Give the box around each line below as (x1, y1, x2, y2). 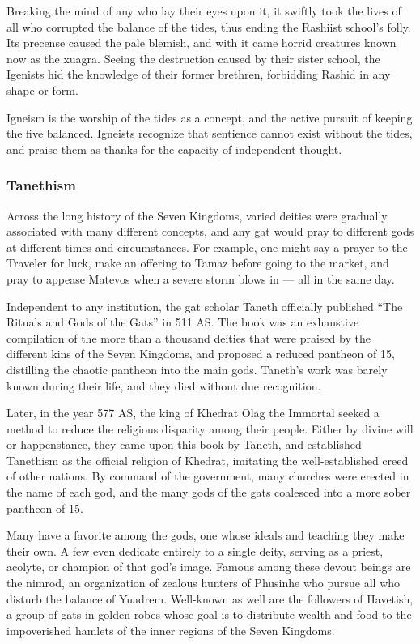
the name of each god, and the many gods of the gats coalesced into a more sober (6, 484, 411, 501)
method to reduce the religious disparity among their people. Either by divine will (6, 420, 414, 437)
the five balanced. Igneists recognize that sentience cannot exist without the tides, (6, 125, 413, 142)
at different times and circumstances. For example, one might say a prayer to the (6, 238, 408, 255)
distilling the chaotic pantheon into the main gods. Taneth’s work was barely (6, 360, 388, 377)
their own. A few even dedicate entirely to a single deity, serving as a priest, (6, 542, 384, 559)
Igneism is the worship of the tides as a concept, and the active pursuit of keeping (6, 109, 413, 126)
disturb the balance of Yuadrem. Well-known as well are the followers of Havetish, (6, 590, 414, 607)
